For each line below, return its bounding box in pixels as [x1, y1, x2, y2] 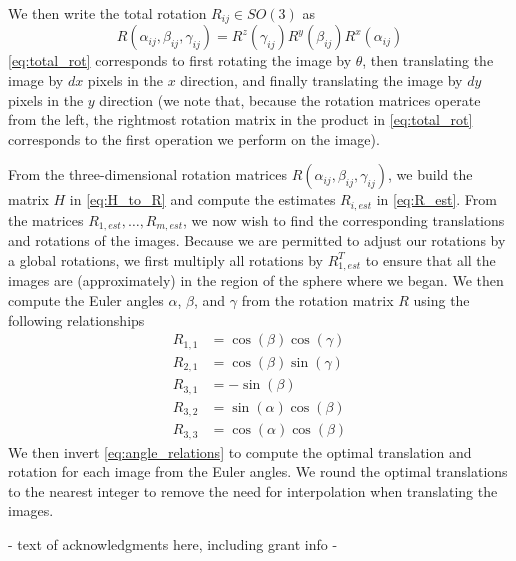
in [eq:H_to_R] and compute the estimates [69, 189, 336, 210]
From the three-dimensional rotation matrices [8, 164, 287, 185]
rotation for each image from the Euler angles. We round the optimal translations [8, 461, 508, 482]
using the [413, 289, 470, 310]
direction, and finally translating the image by [180, 70, 463, 91]
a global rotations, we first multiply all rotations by [8, 249, 323, 270]
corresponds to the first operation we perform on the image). [8, 128, 380, 149]
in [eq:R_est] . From [376, 189, 497, 210]
